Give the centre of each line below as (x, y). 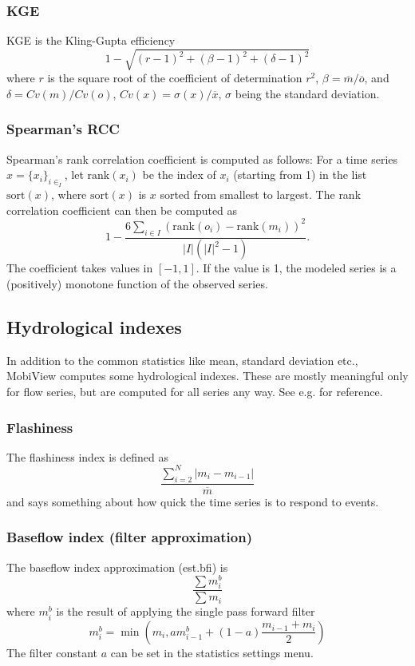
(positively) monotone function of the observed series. (137, 284)
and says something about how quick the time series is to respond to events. (193, 501)
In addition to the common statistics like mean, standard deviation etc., (182, 360)
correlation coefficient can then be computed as (122, 210)
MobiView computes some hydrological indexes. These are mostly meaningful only (207, 376)
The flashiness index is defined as (87, 456)
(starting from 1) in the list (300, 174)
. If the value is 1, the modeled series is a (296, 268)
